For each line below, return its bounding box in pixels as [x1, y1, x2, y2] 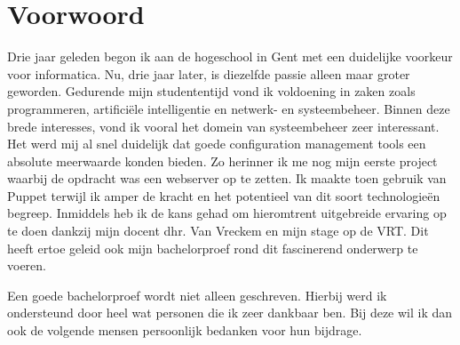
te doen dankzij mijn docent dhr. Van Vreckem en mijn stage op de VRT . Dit [7, 221, 429, 240]
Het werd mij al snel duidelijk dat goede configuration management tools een [7, 134, 426, 153]
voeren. [7, 256, 46, 275]
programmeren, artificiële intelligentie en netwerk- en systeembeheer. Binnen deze [7, 99, 450, 117]
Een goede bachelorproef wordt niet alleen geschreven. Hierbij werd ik [7, 285, 387, 304]
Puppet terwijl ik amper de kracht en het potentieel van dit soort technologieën [7, 186, 440, 205]
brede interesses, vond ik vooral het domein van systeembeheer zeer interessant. [7, 116, 440, 135]
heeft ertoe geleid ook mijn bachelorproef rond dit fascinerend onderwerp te [7, 238, 418, 257]
